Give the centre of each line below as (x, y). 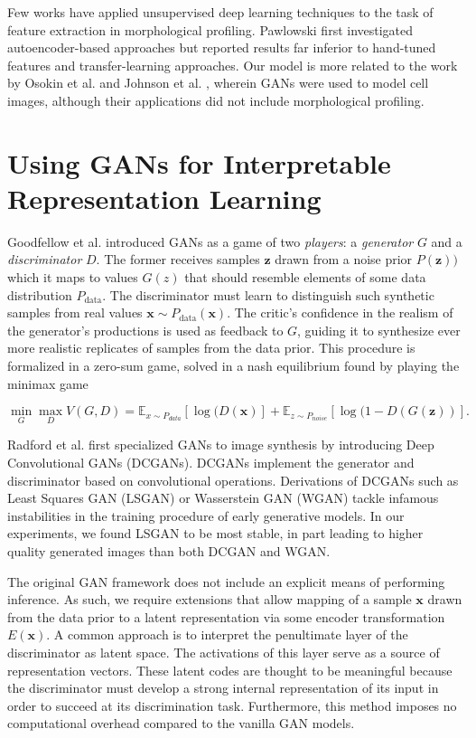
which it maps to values (73, 277)
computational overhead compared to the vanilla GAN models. (181, 723)
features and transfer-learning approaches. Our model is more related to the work (233, 65)
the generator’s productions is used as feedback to (145, 330)
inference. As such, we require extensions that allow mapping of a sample (210, 599)
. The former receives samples (178, 259)
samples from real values (75, 312)
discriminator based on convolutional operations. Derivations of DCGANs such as (233, 480)
